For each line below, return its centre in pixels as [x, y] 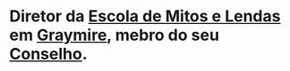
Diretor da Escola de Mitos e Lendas [145, 16]
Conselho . [48, 54]
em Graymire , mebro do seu [114, 35]
